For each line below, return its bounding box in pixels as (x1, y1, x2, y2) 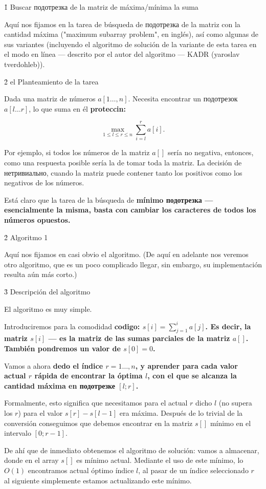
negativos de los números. (4, 177, 84, 188)
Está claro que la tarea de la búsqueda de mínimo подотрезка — (4, 194, 213, 205)
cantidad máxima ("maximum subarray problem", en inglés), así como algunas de (4, 29, 258, 39)
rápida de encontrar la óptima (34, 370, 143, 381)
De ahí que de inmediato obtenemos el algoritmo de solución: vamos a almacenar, (4, 444, 259, 455)
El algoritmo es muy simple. (4, 303, 92, 314)
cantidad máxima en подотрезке (4, 380, 115, 391)
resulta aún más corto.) (4, 269, 77, 280)
